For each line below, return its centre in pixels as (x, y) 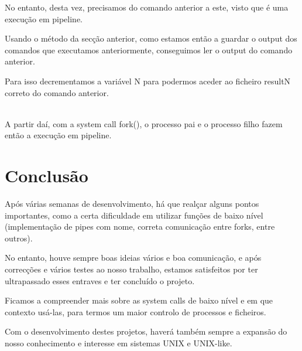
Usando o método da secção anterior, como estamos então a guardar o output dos (151, 38)
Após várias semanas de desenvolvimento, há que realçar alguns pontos (132, 204)
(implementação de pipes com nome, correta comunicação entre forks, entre (140, 226)
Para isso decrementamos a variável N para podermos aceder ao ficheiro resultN (148, 81)
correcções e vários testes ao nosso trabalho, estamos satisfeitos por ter (131, 269)
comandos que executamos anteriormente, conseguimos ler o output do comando (149, 50)
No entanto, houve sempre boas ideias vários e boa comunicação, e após (133, 258)
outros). (19, 238)
